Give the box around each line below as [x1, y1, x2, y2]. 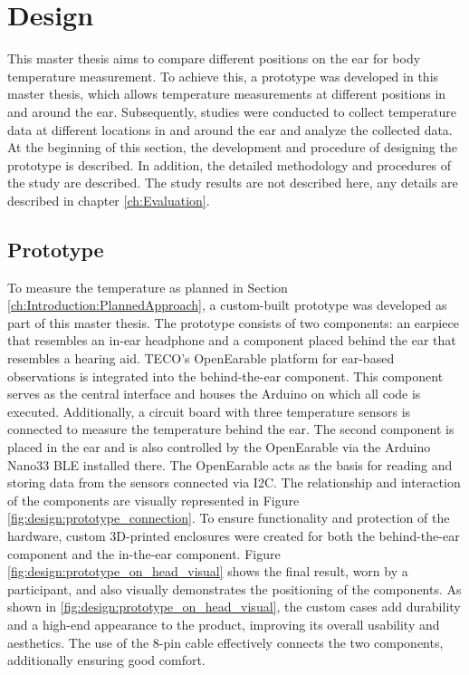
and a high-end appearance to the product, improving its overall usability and [7, 614, 440, 633]
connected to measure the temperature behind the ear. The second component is [7, 419, 455, 439]
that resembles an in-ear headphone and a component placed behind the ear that [7, 331, 456, 350]
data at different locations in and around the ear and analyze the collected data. [7, 120, 453, 139]
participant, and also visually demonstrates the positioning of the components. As [7, 579, 462, 598]
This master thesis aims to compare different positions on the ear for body [7, 49, 421, 68]
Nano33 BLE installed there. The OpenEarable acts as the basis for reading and [7, 455, 453, 474]
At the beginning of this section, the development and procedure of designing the [7, 138, 457, 157]
